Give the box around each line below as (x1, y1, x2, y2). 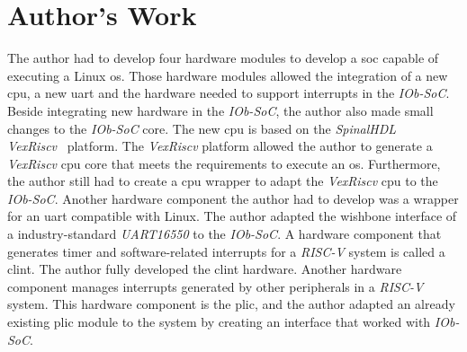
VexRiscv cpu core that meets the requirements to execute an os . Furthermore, (7, 154, 441, 172)
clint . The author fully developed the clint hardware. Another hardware (7, 260, 402, 278)
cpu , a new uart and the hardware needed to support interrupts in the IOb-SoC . (7, 84, 450, 102)
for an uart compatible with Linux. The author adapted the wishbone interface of (7, 207, 457, 225)
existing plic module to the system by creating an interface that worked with (7, 312, 431, 331)
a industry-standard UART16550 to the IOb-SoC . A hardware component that (7, 224, 442, 243)
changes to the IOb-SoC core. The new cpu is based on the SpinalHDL (7, 119, 397, 137)
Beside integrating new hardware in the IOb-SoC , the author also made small (7, 101, 434, 119)
